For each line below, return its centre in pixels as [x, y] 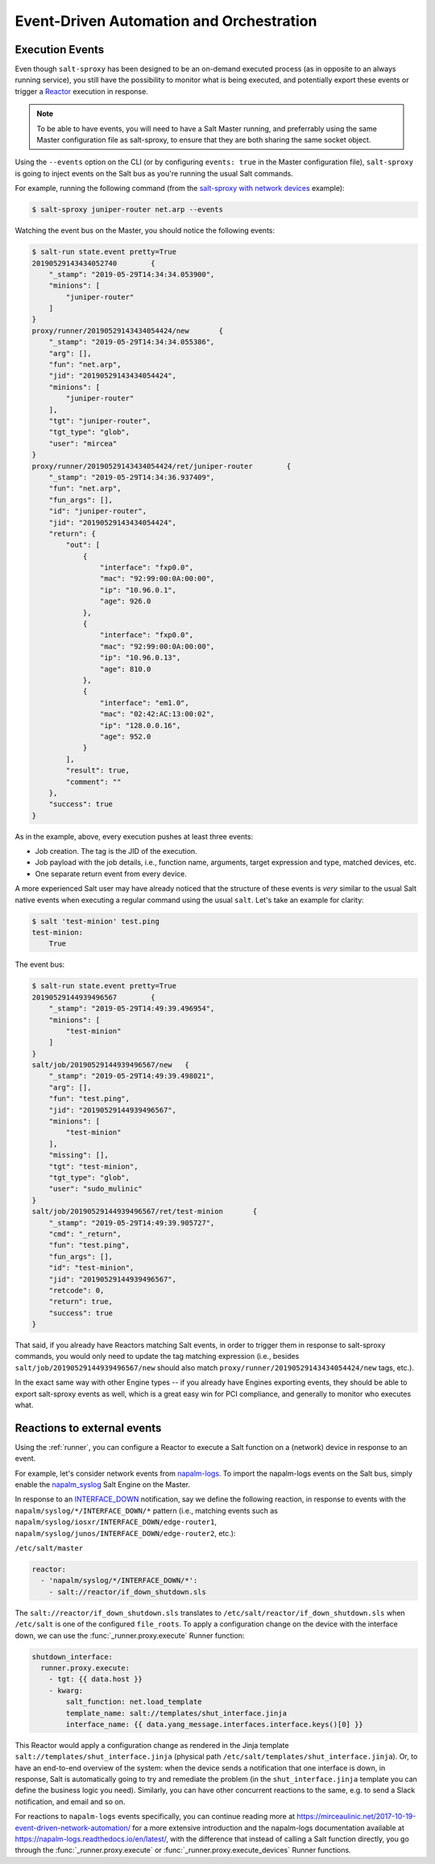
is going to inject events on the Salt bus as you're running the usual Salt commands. [154, 173]
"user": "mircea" [83, 443]
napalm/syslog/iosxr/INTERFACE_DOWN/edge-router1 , [116, 1522]
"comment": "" [93, 782]
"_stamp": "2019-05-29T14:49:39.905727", [132, 1223]
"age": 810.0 [125, 669]
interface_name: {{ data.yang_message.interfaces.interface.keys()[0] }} [215, 1724]
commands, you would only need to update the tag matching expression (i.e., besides [157, 1357]
